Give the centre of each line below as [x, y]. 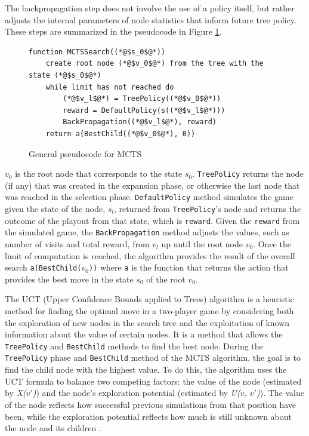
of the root [166, 279]
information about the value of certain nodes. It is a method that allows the [144, 334]
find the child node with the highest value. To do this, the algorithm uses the [146, 369]
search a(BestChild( [43, 267]
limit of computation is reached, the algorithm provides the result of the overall [150, 255]
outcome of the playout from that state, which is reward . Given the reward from [152, 220]
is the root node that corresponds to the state [99, 174]
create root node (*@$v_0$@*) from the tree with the [154, 64]
